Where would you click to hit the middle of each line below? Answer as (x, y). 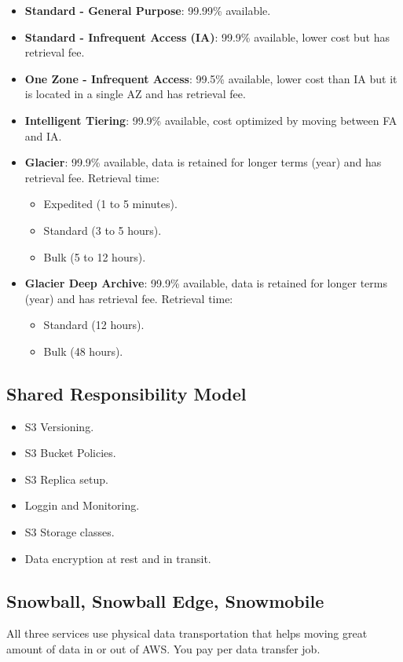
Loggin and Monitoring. (82, 505)
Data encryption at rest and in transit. (118, 558)
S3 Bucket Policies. (70, 453)
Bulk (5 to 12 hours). (95, 256)
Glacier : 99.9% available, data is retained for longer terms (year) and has (203, 162)
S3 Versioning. (59, 426)
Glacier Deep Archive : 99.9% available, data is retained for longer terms (206, 283)
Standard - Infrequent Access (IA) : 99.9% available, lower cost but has (207, 37)
